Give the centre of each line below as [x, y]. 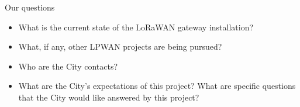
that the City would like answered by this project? [109, 97]
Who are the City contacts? [68, 66]
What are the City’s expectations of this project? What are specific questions [157, 86]
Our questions [30, 7]
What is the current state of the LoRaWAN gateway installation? [136, 27]
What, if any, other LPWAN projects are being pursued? [120, 46]
